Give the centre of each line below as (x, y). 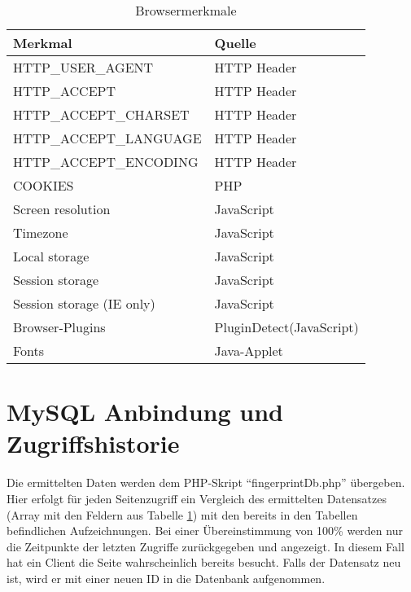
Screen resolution (62, 209)
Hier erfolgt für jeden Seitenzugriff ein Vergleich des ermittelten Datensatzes (197, 498)
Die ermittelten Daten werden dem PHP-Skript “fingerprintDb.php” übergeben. (206, 482)
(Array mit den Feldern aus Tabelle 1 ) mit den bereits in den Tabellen (182, 514)
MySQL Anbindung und (145, 412)
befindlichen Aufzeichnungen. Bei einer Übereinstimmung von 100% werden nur (205, 531)
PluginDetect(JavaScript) (286, 327)
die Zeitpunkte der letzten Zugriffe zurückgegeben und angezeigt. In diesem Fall (205, 546)
